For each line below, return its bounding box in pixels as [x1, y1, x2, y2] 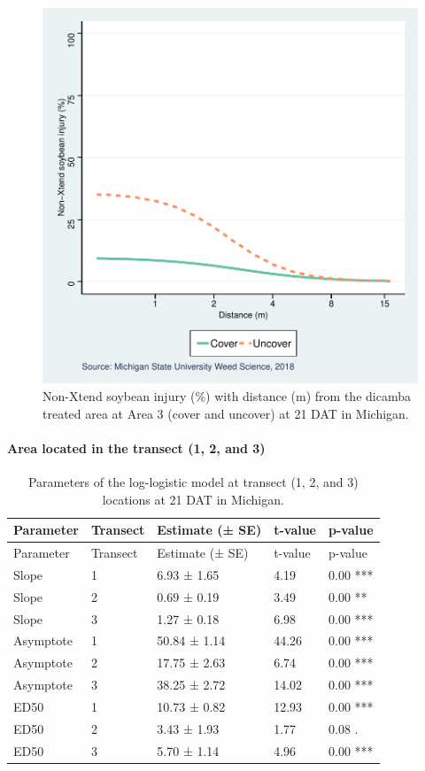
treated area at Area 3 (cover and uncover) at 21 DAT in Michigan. [42, 404, 409, 422]
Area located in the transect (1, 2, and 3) [7, 438, 266, 457]
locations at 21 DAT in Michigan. [102, 490, 284, 508]
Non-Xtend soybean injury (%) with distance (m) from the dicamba [42, 387, 411, 405]
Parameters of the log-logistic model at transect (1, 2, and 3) [27, 472, 359, 490]
